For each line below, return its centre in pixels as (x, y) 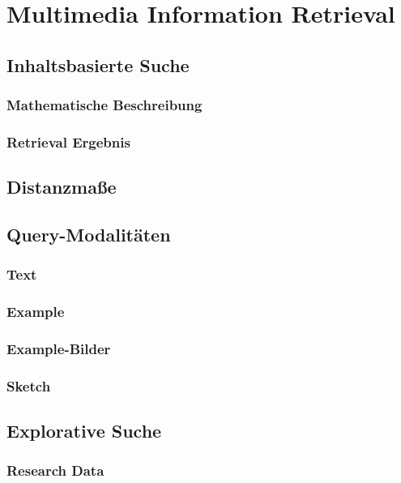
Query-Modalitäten (89, 235)
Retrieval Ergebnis (68, 141)
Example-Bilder (59, 349)
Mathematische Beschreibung (105, 105)
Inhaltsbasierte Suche (98, 64)
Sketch (29, 385)
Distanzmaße (62, 187)
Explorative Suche (84, 431)
